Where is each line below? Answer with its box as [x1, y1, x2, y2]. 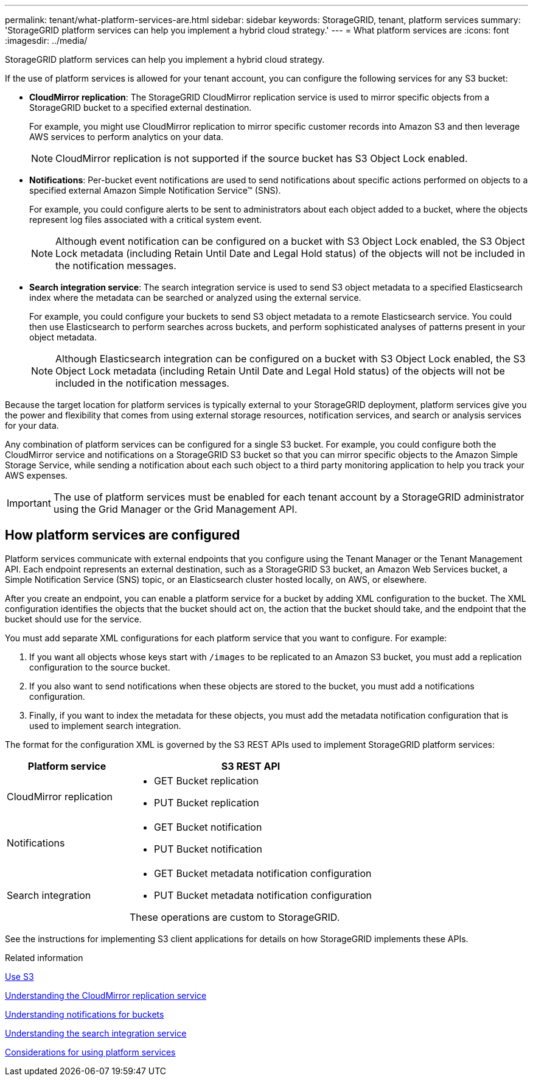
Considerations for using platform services [5, 1046, 176, 1057]
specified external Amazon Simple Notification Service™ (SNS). [29, 185, 281, 195]
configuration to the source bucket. [29, 661, 170, 672]
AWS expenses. [5, 470, 68, 481]
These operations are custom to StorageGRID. [130, 910, 340, 923]
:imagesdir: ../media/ [5, 35, 88, 46]
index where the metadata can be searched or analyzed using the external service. [29, 292, 361, 303]
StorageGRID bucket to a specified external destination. [29, 102, 252, 113]
